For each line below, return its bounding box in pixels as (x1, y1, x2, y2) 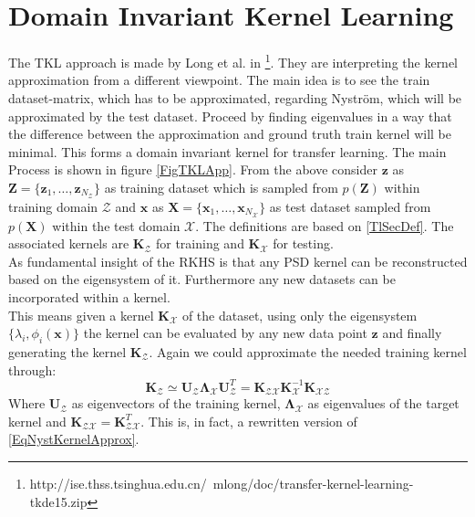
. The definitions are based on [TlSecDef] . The (195, 216, 454, 235)
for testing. (273, 234, 334, 253)
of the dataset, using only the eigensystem (181, 305, 418, 324)
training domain (8, 196, 98, 216)
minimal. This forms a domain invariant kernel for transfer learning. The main (8, 142, 447, 161)
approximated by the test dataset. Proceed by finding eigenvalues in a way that (8, 106, 452, 125)
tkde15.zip (29, 491, 88, 511)
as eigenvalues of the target (307, 394, 460, 413)
